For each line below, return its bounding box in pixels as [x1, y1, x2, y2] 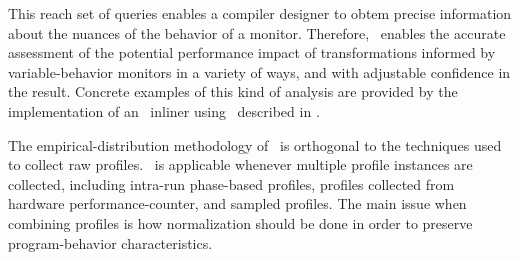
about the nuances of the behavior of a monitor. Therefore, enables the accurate [8, 22, 506, 43]
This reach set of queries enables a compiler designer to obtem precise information [8, 3, 512, 23]
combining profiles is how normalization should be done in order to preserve [8, 212, 473, 233]
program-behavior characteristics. [8, 232, 213, 253]
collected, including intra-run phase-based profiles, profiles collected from [8, 173, 455, 194]
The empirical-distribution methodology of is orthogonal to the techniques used [8, 134, 502, 155]
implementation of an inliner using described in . [8, 100, 320, 121]
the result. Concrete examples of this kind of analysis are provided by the [8, 81, 458, 102]
